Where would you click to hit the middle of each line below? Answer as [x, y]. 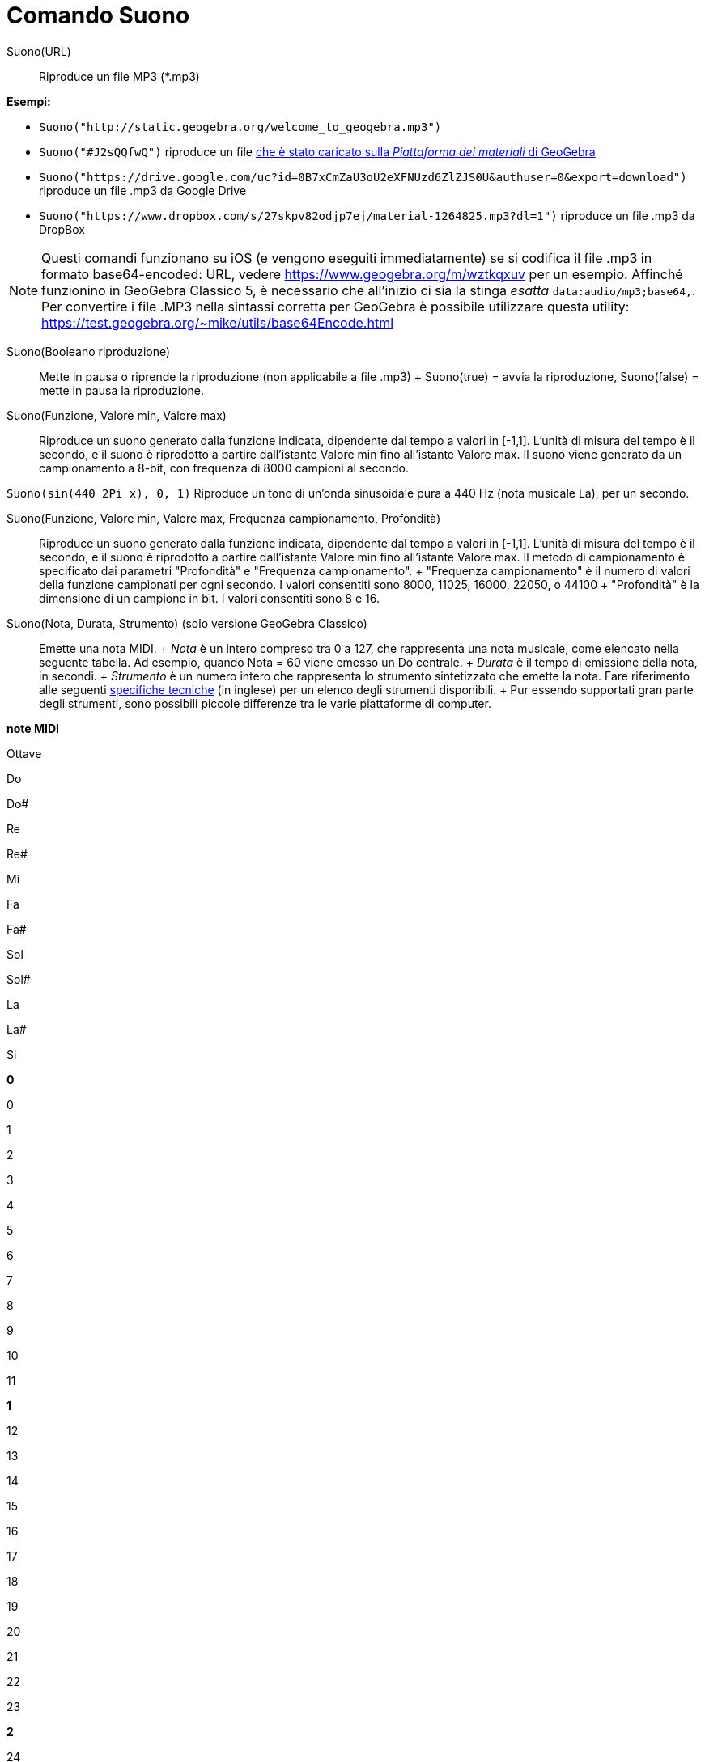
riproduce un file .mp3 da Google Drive [143, 190]
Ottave [24, 753]
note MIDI [33, 728]
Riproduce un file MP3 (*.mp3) [119, 76]
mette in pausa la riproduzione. [122, 390]
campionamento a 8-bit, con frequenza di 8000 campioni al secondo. [224, 468]
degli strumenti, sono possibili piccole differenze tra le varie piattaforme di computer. [265, 703]
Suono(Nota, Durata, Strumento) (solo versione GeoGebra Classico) [187, 623]
